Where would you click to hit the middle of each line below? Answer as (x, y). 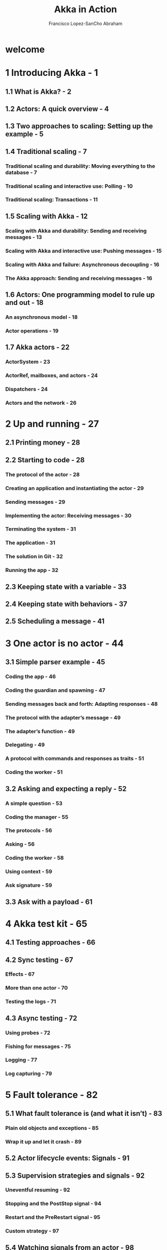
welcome (25, 49)
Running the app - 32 (32, 570)
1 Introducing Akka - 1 (52, 73)
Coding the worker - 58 (35, 858)
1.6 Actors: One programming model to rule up (80, 294)
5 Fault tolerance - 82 (52, 1095)
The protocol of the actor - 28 (43, 474)
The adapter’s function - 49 (40, 731)
